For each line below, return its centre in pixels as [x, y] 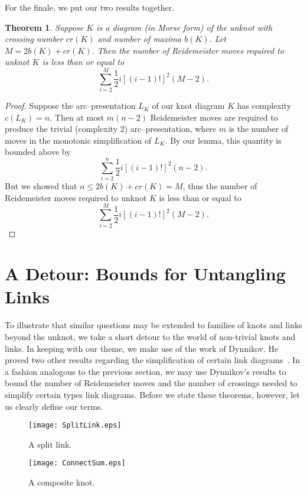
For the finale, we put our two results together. [90, 7]
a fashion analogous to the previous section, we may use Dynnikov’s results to [146, 371]
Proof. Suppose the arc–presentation [70, 106]
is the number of [259, 129]
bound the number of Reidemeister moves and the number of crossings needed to [151, 383]
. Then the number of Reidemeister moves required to [188, 50]
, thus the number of [220, 186]
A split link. [50, 444]
